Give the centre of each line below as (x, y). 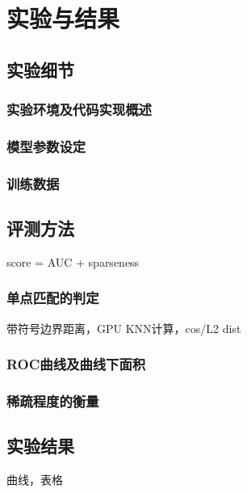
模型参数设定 (46, 146)
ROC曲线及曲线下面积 (76, 364)
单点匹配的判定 (53, 298)
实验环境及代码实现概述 (79, 110)
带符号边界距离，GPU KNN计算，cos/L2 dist (124, 328)
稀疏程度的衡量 (53, 401)
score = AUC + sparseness (73, 261)
